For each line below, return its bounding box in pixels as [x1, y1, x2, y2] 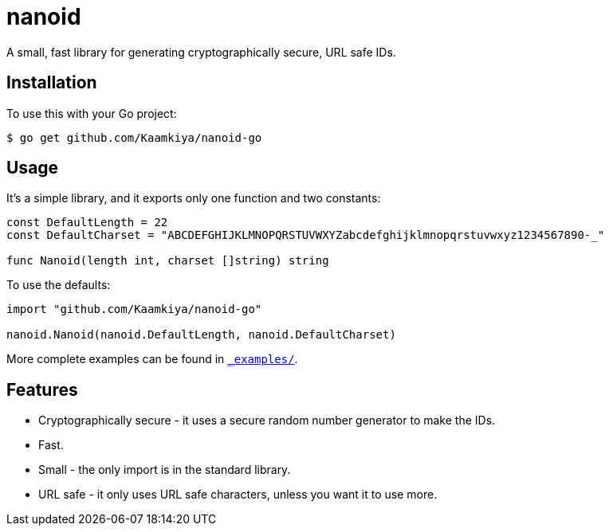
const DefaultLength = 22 [6, 216, 168, 229]
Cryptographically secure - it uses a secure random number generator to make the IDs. [38, 413, 496, 428]
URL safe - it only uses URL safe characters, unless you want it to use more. [38, 487, 438, 502]
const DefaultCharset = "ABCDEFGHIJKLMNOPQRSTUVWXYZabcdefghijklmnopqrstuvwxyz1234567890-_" [6, 229, 605, 242]
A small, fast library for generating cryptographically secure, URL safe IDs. [6, 45, 396, 59]
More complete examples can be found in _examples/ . [6, 352, 298, 366]
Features [6, 379, 78, 400]
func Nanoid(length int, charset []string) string [6, 254, 329, 268]
